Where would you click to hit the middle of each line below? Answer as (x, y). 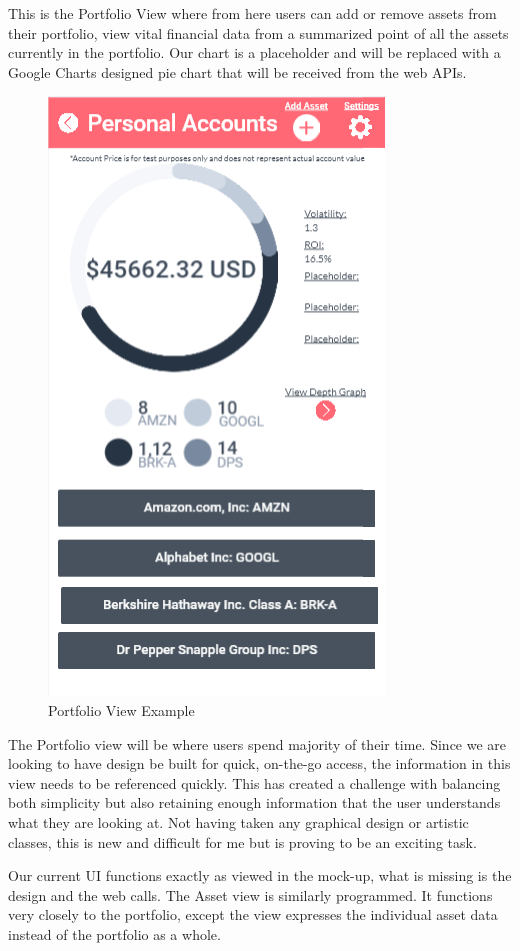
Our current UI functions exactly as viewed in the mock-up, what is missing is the (260, 875)
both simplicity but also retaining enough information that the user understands (254, 802)
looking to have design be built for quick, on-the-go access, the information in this (259, 763)
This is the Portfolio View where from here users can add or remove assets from (252, 13)
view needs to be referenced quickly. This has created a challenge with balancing (254, 782)
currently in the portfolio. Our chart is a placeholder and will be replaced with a (254, 52)
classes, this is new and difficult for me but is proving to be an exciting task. (242, 841)
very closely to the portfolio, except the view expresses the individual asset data (253, 914)
